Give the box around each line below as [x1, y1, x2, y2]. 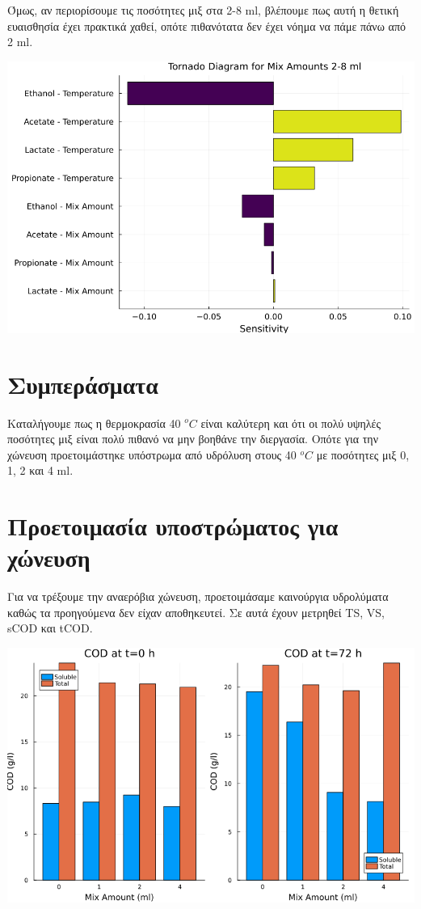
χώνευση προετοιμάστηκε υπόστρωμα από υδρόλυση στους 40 [7, 446, 297, 463]
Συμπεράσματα [7, 367, 158, 400]
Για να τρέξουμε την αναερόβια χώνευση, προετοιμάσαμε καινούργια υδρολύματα [7, 588, 389, 605]
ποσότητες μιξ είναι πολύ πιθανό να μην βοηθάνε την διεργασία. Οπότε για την [7, 430, 379, 447]
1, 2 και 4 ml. [7, 462, 74, 479]
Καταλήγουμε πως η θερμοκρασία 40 [7, 414, 181, 431]
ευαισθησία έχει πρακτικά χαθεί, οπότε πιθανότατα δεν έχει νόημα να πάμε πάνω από [7, 17, 406, 34]
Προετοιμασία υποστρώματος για [7, 509, 339, 543]
